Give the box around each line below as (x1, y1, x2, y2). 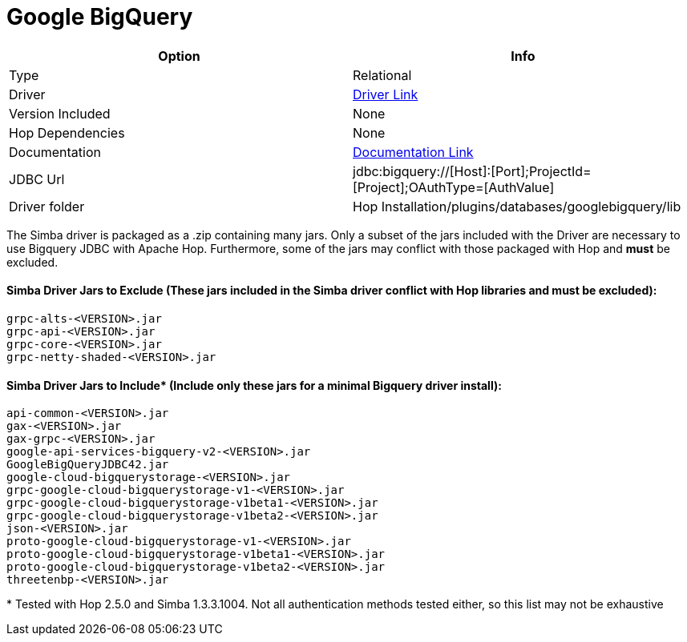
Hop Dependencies (9, 124, 125, 141)
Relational (353, 66, 412, 83)
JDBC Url (9, 171, 65, 187)
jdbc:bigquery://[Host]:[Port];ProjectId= (353, 163, 592, 179)
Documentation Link (353, 143, 474, 160)
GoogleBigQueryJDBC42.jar (6, 458, 169, 471)
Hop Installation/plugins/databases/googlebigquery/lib (353, 198, 681, 215)
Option (158, 47, 200, 64)
